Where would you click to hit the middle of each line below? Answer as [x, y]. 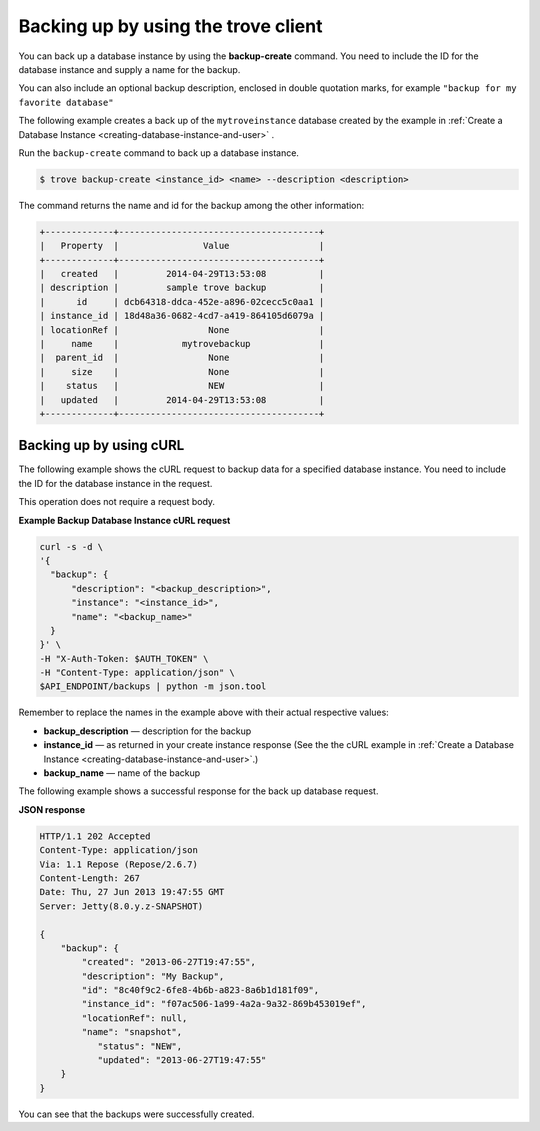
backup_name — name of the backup [122, 773]
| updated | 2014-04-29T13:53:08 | [182, 399]
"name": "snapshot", [132, 1032]
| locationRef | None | [182, 329]
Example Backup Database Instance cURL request [124, 520]
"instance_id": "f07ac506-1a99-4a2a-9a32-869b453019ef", [224, 1004]
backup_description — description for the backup [147, 731]
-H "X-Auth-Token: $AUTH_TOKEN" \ [124, 658]
